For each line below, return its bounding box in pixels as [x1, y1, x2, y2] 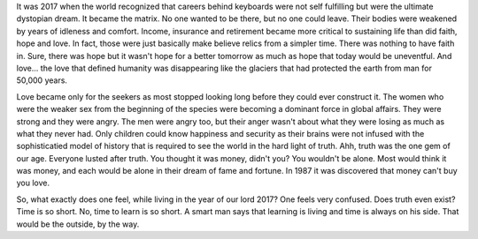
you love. [16, 177, 50, 189]
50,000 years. [16, 75, 68, 86]
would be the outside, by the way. [16, 219, 140, 229]
